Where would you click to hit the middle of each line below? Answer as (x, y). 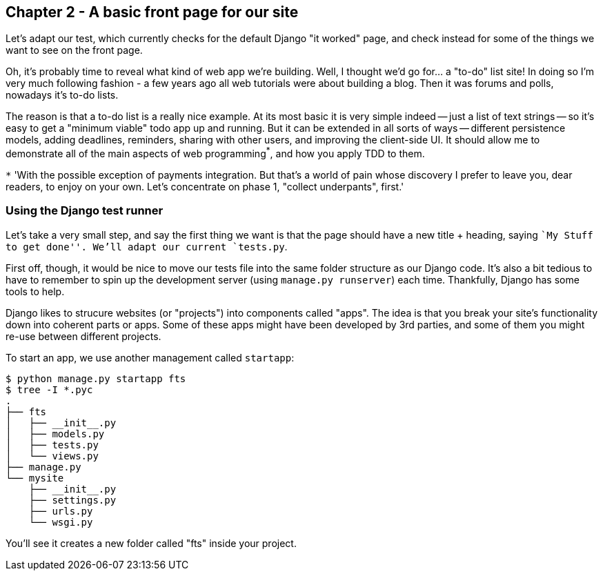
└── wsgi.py (61, 522)
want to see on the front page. (74, 50)
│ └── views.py (52, 456)
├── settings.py (72, 500)
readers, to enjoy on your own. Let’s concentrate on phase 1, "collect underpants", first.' (205, 187)
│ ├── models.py (55, 434)
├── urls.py (61, 511)
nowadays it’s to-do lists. (62, 95)
